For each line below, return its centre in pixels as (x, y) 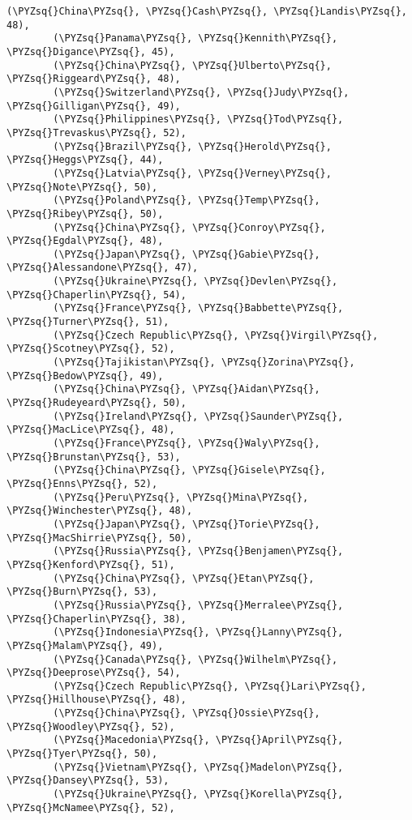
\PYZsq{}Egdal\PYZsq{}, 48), (85, 241)
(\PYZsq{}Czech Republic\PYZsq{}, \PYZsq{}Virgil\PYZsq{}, (216, 335)
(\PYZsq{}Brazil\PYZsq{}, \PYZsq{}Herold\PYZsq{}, (192, 146)
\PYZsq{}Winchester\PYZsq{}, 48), (100, 511)
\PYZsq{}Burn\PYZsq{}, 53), (82, 592)
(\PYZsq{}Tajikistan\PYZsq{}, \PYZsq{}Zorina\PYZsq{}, (204, 363)
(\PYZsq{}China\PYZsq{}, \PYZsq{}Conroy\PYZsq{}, (189, 227)
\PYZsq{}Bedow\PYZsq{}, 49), (85, 376)
